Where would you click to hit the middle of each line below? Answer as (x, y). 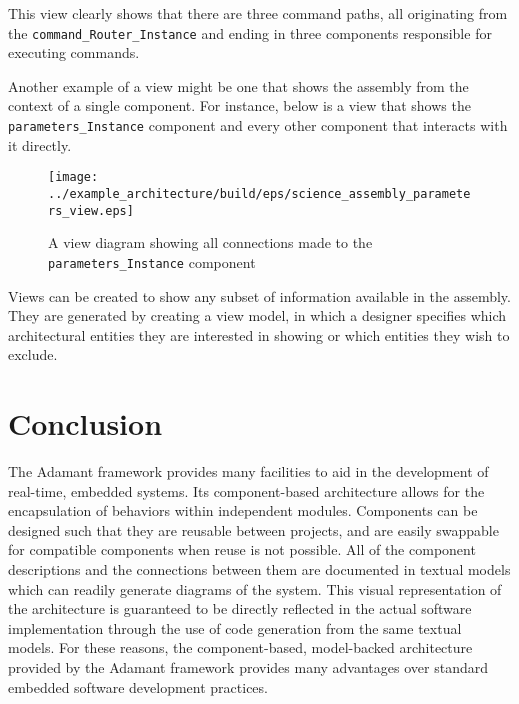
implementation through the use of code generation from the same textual (235, 627)
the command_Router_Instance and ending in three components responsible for (250, 32)
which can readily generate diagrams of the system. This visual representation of (255, 588)
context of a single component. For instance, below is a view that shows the (239, 105)
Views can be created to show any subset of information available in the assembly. (259, 295)
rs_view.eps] (91, 210)
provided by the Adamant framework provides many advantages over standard (248, 666)
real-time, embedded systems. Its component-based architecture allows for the (246, 490)
